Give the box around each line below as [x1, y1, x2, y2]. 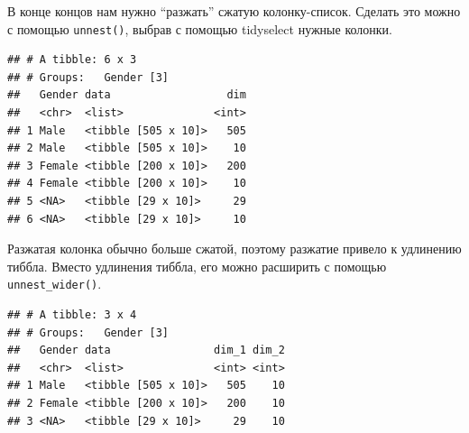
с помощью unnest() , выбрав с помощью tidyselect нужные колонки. [7, 19, 392, 38]
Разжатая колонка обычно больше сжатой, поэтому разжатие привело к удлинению [7, 239, 462, 258]
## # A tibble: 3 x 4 [7, 309, 137, 322]
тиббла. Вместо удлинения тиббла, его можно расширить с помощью [7, 256, 387, 275]
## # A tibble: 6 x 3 [7, 53, 137, 67]
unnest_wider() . [7, 274, 102, 293]
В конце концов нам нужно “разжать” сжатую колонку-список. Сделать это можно [7, 2, 461, 20]
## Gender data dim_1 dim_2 [7, 344, 285, 357]
